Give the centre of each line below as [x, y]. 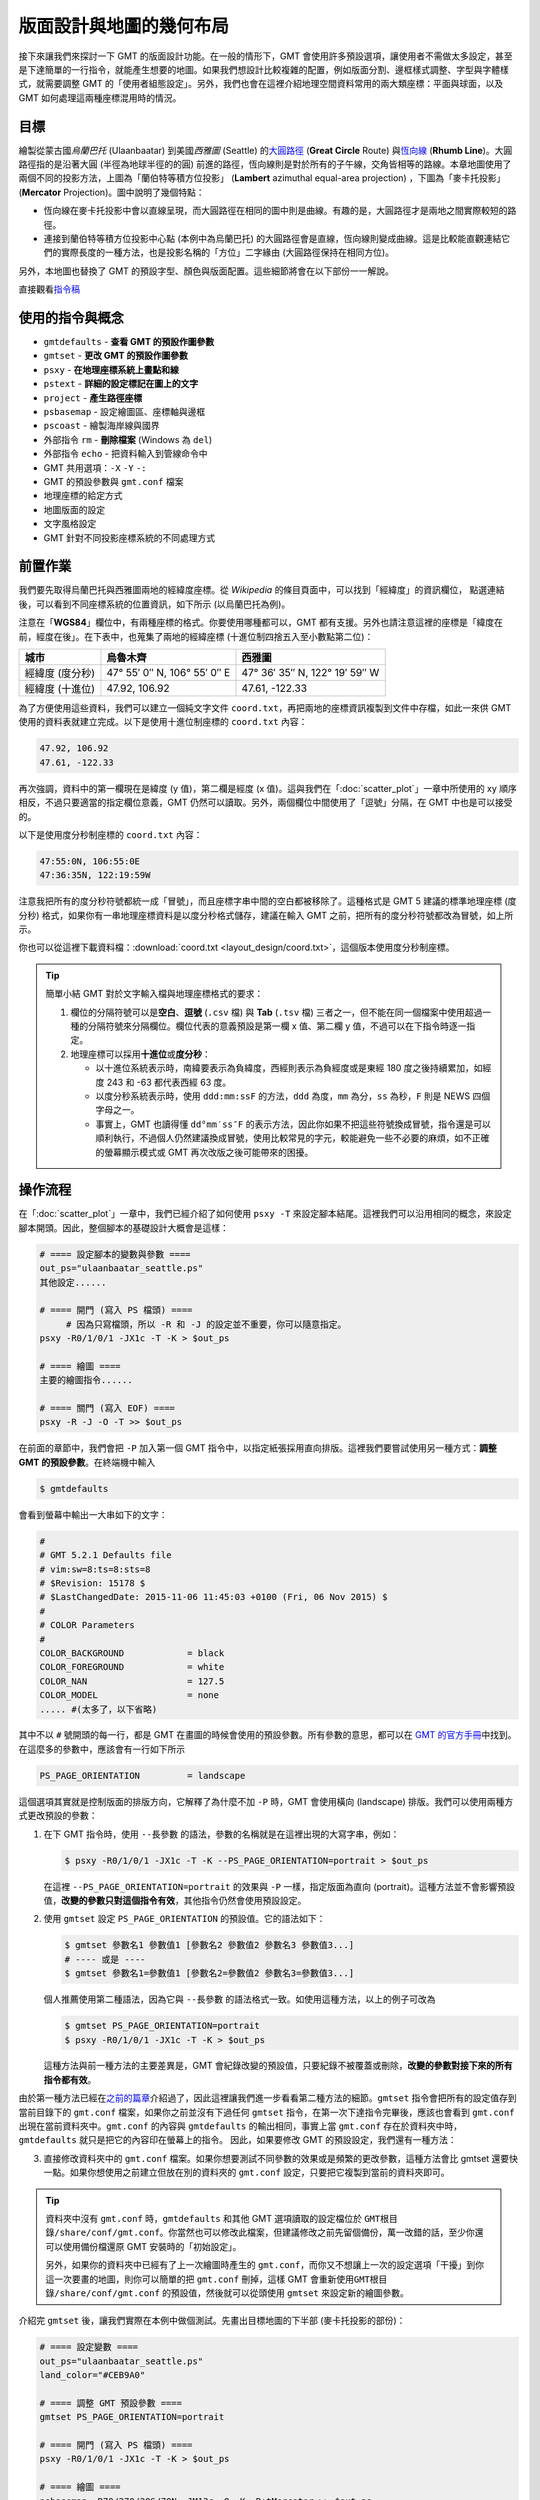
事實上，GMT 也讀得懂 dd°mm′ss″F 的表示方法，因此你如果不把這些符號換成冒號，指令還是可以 [293, 1124]
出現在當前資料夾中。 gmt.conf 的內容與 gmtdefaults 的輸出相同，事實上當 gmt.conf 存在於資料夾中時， [240, 2126]
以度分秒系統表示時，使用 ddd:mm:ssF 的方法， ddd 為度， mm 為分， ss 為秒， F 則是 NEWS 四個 [292, 1096]
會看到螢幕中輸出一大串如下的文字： [93, 1514]
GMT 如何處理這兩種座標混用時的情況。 [100, 97]
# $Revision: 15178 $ [92, 1583]
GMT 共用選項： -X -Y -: [95, 467]
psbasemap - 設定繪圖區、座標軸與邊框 [124, 411]
